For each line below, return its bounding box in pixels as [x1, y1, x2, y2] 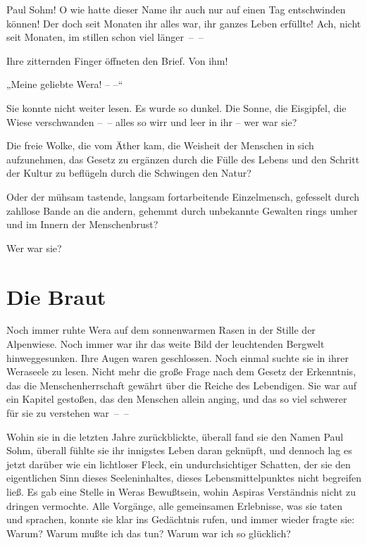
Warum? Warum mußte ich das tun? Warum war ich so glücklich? [6, 525, 291, 540]
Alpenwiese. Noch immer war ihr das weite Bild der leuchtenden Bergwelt [6, 337, 325, 351]
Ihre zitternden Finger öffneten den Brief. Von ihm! [6, 53, 228, 68]
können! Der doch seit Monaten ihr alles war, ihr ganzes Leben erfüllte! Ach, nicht [6, 15, 361, 30]
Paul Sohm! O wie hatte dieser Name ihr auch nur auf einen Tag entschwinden [6, 2, 346, 16]
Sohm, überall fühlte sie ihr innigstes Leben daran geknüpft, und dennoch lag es [6, 443, 352, 458]
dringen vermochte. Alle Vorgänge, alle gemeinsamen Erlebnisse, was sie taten [6, 498, 343, 513]
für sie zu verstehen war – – [6, 406, 129, 420]
